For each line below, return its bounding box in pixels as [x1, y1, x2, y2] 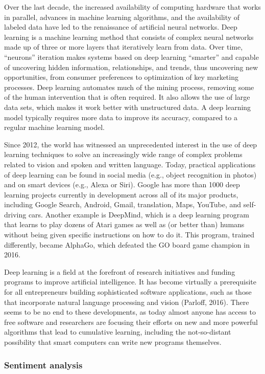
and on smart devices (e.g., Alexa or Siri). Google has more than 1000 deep [4, 179, 240, 190]
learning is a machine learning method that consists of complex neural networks [4, 31, 254, 42]
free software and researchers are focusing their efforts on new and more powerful [4, 316, 258, 327]
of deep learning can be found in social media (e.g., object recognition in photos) [4, 169, 257, 180]
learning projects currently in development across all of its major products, [4, 189, 238, 200]
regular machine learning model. [4, 122, 105, 133]
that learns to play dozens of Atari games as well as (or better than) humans [4, 219, 245, 230]
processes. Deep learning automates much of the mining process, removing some [4, 81, 254, 92]
